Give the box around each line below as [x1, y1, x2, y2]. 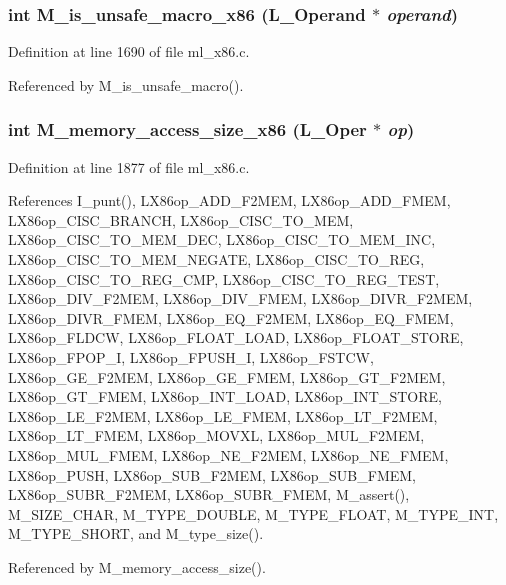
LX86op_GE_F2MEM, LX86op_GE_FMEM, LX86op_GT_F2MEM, [8, 366, 446, 387]
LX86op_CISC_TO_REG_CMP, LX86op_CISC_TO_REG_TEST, [8, 268, 440, 289]
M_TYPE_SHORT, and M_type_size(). [8, 523, 264, 544]
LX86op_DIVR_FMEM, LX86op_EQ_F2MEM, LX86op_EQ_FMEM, [8, 307, 454, 328]
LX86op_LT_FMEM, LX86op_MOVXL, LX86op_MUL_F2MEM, [8, 425, 425, 446]
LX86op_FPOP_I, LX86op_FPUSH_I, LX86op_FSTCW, [8, 346, 374, 367]
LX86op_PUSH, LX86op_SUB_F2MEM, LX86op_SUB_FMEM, [8, 464, 417, 485]
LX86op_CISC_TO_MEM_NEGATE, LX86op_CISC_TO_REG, [8, 249, 425, 269]
